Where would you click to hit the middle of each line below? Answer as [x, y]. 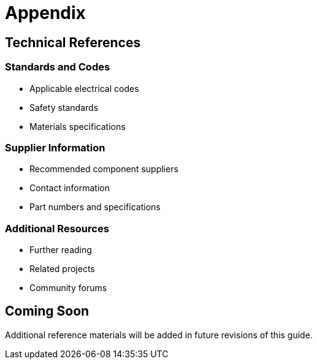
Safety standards [64, 107]
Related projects [62, 269]
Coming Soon [47, 311]
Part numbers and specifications [95, 207]
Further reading [61, 250]
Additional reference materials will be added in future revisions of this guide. [159, 335]
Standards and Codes [58, 67]
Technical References [73, 42]
